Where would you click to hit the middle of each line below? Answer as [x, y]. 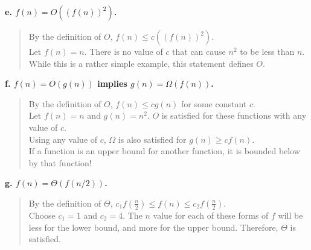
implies [112, 83]
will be [290, 215]
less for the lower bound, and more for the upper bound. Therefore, [153, 227]
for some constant [214, 103]
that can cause [199, 51]
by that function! [60, 162]
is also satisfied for [152, 139]
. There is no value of [123, 51]
